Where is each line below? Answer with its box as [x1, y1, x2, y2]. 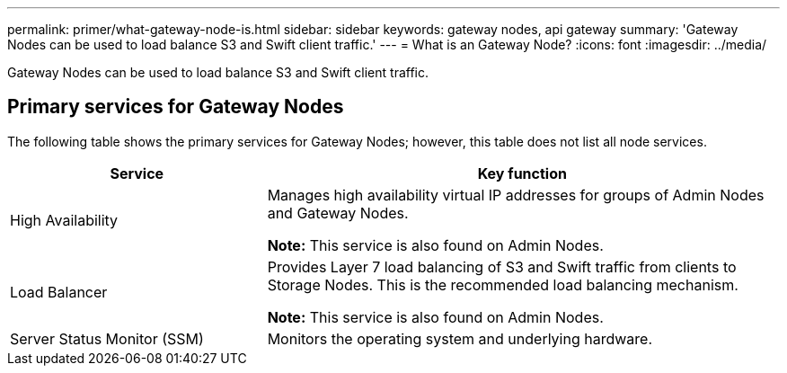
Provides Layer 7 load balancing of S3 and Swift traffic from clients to [267, 257, 737, 276]
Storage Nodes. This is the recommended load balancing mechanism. [267, 275, 738, 294]
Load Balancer [10, 282, 108, 301]
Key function [477, 164, 567, 182]
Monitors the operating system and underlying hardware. [267, 329, 653, 348]
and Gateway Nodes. [267, 203, 409, 222]
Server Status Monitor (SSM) [10, 329, 204, 348]
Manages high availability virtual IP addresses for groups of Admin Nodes [267, 185, 765, 204]
